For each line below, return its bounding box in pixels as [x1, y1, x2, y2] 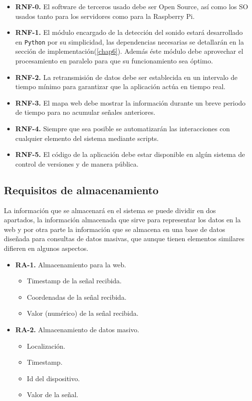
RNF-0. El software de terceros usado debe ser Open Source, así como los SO [15, 1, 248, 11]
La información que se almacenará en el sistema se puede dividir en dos [4, 205, 216, 215]
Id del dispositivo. [27, 373, 80, 383]
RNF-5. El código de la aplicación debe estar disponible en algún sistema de [15, 149, 245, 159]
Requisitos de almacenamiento [4, 182, 159, 197]
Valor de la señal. [27, 389, 79, 400]
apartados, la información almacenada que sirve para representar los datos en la [4, 215, 241, 225]
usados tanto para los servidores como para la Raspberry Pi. [15, 11, 195, 21]
